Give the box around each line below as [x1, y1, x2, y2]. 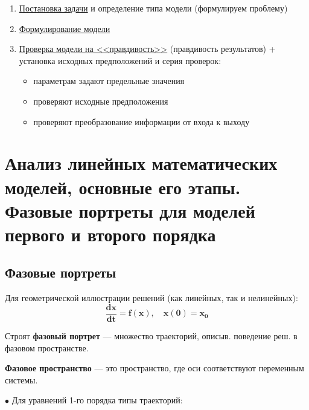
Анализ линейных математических [5, 151, 278, 175]
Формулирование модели [19, 22, 110, 34]
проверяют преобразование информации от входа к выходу [33, 115, 250, 128]
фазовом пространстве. [5, 341, 89, 354]
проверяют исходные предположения [33, 94, 168, 107]
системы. [5, 373, 38, 386]
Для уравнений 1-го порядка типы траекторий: [11, 394, 183, 406]
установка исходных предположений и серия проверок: [19, 54, 221, 67]
